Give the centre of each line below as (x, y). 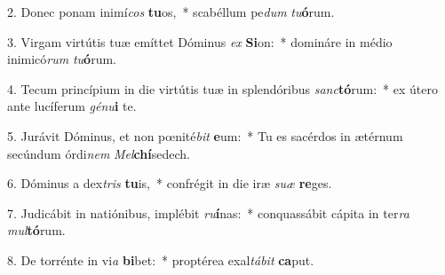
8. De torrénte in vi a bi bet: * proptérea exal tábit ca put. (161, 259)
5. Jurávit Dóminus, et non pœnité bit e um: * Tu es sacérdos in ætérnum (205, 135)
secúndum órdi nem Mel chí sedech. (99, 153)
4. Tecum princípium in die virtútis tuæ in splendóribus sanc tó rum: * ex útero (222, 88)
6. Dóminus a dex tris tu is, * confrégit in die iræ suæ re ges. (170, 183)
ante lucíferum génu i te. (72, 106)
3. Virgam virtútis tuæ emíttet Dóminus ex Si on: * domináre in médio (200, 41)
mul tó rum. (36, 230)
